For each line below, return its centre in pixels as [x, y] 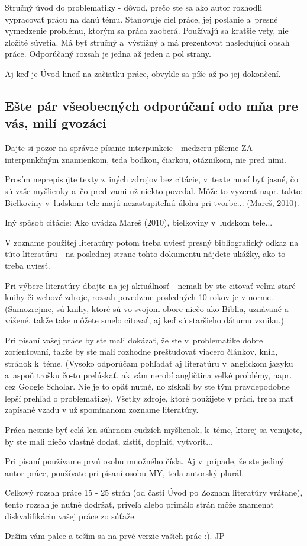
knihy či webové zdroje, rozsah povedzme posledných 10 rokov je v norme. [139, 297]
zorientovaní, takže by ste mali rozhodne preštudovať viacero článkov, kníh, [141, 351]
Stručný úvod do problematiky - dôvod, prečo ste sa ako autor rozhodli [134, 7]
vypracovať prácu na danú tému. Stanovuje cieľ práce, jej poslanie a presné [141, 19]
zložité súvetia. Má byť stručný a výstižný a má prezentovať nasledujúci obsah [147, 42]
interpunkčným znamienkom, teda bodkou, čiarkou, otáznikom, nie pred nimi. [146, 159]
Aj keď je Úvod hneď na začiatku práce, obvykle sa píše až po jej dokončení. [143, 73]
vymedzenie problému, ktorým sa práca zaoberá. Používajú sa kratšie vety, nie [147, 30]
